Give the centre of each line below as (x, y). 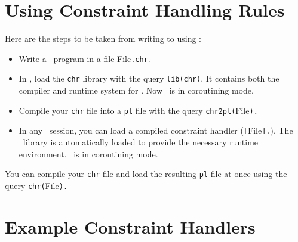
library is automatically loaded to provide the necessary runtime (141, 142)
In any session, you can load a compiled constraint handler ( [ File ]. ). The (156, 130)
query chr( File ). (36, 185)
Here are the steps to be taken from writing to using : (103, 38)
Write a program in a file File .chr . (85, 58)
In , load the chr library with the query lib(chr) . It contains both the (149, 78)
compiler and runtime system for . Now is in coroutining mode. (136, 90)
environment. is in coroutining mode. (88, 153)
